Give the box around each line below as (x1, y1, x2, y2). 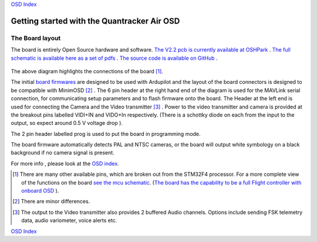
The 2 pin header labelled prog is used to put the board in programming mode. (11, 130, 201, 137)
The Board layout (11, 34, 61, 42)
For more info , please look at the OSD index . (11, 160, 120, 167)
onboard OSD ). (21, 188, 59, 195)
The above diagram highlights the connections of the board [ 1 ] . (11, 67, 164, 74)
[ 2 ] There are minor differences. (12, 198, 90, 205)
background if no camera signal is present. (11, 149, 114, 156)
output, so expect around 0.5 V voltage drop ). (11, 120, 123, 127)
